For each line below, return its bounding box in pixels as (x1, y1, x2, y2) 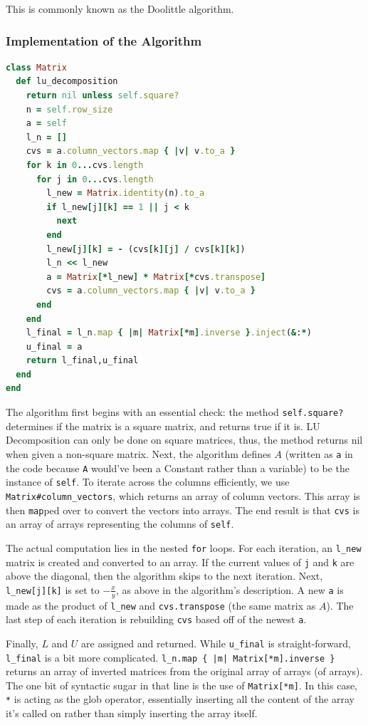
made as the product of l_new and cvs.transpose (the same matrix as (6, 598, 316, 612)
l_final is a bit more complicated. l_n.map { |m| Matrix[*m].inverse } (6, 650, 335, 664)
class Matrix (6, 62, 67, 73)
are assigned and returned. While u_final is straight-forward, (81, 635, 351, 650)
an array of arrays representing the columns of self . (6, 516, 234, 531)
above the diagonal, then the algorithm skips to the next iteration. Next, (6, 568, 323, 583)
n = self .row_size (26, 104, 113, 115)
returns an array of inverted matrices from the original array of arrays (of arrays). (6, 664, 363, 679)
